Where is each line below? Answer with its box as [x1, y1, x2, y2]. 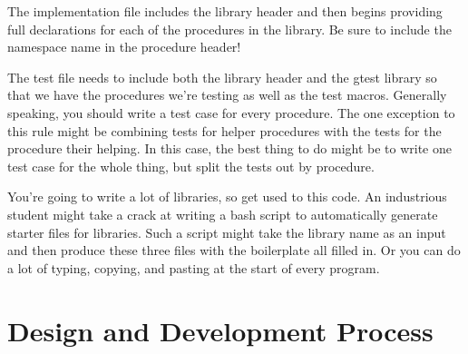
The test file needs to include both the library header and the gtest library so [7, 67, 437, 86]
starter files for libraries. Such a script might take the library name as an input [7, 222, 446, 241]
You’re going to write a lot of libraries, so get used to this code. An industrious [7, 187, 447, 206]
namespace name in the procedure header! [7, 37, 241, 56]
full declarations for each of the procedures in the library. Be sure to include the [7, 19, 452, 38]
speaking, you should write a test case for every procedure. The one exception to [7, 103, 455, 122]
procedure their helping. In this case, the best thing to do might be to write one [7, 139, 452, 158]
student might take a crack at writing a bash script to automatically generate [7, 204, 438, 223]
